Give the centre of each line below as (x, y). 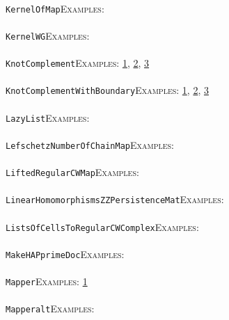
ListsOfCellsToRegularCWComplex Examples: (102, 226)
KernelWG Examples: (48, 35)
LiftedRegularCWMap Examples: (72, 172)
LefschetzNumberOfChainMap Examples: (90, 144)
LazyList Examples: (48, 117)
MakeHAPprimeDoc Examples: (65, 254)
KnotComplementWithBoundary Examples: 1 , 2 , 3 (107, 90)
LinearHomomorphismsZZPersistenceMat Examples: (115, 199)
